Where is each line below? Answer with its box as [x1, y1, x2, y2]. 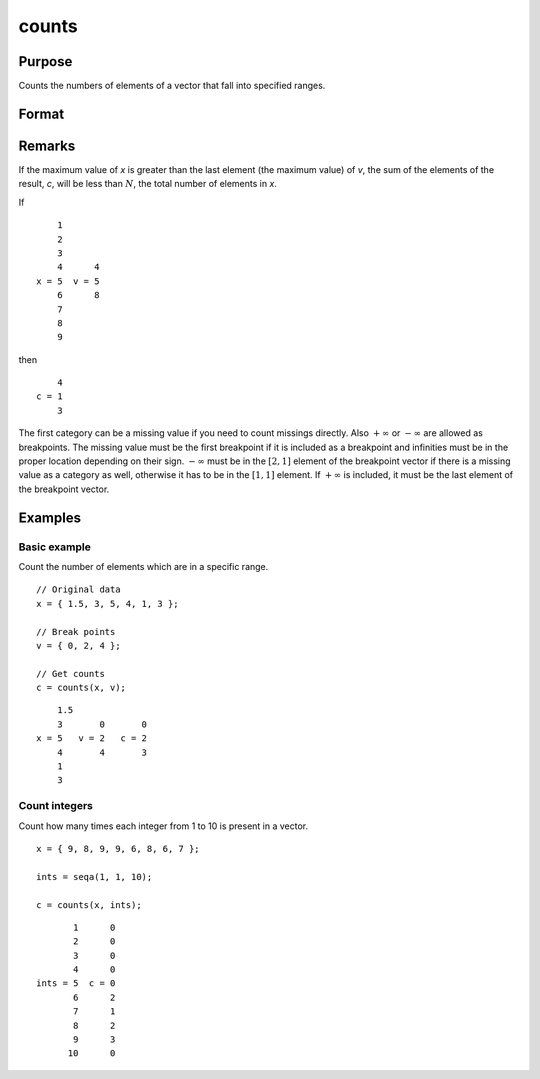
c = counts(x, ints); [36, 899, 142, 910]
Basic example [18, 540, 92, 554]
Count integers [18, 799, 94, 813]
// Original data [36, 584, 121, 595]
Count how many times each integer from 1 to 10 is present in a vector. [18, 820, 309, 832]
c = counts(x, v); [36, 682, 127, 694]
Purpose [18, 53, 73, 70]
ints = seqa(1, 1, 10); [36, 871, 153, 882]
